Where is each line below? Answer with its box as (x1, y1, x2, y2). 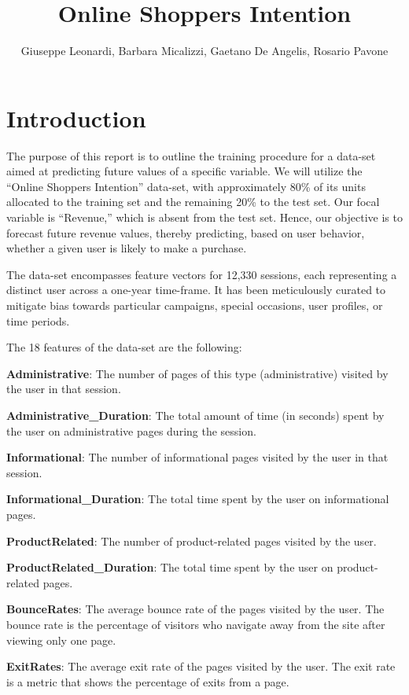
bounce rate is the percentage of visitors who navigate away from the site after (6, 616, 385, 632)
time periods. (6, 312, 70, 329)
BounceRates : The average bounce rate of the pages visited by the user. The (6, 601, 385, 617)
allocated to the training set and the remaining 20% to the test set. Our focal (6, 193, 380, 210)
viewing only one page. (6, 631, 116, 648)
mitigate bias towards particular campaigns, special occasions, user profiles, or (6, 297, 383, 313)
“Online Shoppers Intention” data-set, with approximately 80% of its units (6, 178, 366, 194)
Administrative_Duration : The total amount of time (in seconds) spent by (6, 406, 385, 423)
